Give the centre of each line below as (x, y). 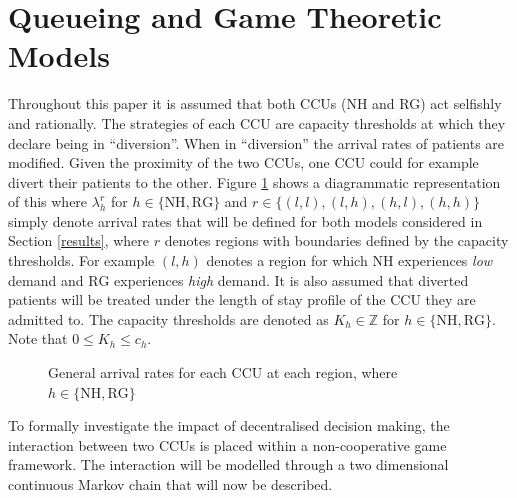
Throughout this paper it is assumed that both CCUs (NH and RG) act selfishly (255, 103)
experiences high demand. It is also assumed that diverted (291, 279)
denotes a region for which (287, 260)
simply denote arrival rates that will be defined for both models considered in (245, 220)
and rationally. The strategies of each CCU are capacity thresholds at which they (257, 122)
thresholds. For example (81, 260)
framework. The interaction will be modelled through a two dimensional (228, 464)
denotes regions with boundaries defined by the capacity (336, 240)
